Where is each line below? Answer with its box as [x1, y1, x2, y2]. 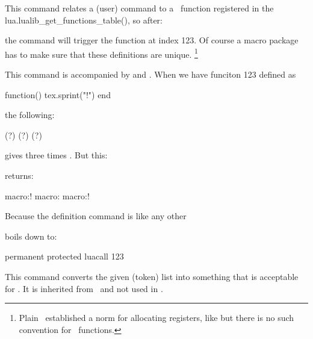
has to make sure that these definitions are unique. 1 [5, 46, 198, 60]
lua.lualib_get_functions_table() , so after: [5, 13, 163, 26]
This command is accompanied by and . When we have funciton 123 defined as [5, 68, 296, 81]
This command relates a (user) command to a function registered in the [5, 2, 274, 14]
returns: [5, 169, 34, 181]
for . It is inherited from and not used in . [5, 282, 163, 294]
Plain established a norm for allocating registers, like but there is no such [19, 311, 294, 324]
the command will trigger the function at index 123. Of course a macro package [5, 34, 299, 46]
